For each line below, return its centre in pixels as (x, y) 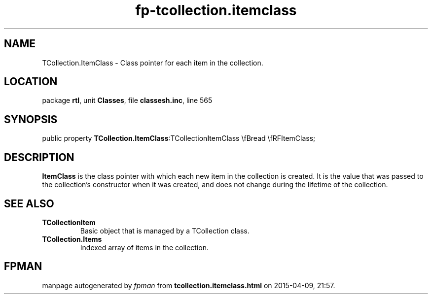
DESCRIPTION (39, 157)
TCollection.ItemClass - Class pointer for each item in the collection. (153, 63)
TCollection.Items (72, 239)
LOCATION (31, 82)
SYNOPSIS (31, 119)
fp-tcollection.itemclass (216, 10)
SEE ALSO (29, 203)
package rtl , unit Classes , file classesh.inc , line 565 (127, 100)
